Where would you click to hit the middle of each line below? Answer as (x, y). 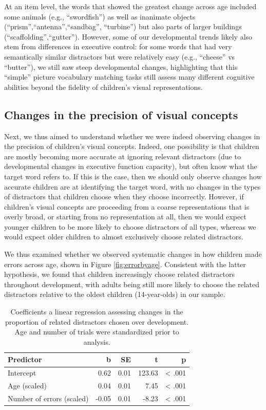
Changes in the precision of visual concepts (121, 114)
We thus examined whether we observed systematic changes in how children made (133, 254)
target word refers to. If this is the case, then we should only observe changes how (133, 176)
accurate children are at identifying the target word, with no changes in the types (132, 186)
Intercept (22, 373)
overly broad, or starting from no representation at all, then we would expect (125, 217)
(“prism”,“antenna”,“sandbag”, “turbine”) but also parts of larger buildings (123, 26)
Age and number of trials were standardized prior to (97, 332)
